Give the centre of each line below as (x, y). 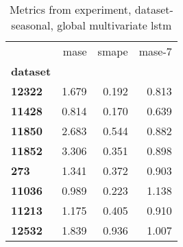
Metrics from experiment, (70, 9)
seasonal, (32, 25)
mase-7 (155, 51)
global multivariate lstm (114, 25)
